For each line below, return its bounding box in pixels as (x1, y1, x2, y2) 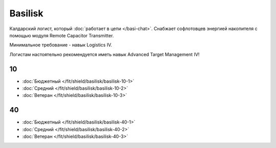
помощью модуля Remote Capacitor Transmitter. (9, 32, 114, 38)
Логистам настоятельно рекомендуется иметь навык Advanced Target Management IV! (9, 51, 200, 57)
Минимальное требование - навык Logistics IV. (9, 42, 112, 48)
